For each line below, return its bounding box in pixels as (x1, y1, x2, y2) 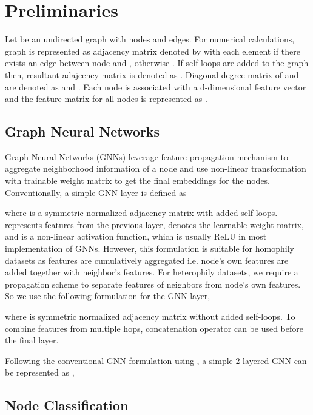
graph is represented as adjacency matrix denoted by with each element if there (5, 44, 300, 57)
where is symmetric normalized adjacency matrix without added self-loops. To (5, 310, 295, 323)
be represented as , (5, 366, 75, 379)
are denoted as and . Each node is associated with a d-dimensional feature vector (5, 80, 306, 93)
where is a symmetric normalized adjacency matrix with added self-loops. (5, 206, 278, 219)
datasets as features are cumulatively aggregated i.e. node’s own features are (5, 254, 289, 266)
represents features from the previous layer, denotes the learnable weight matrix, (5, 218, 305, 231)
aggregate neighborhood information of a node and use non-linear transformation (5, 162, 306, 175)
